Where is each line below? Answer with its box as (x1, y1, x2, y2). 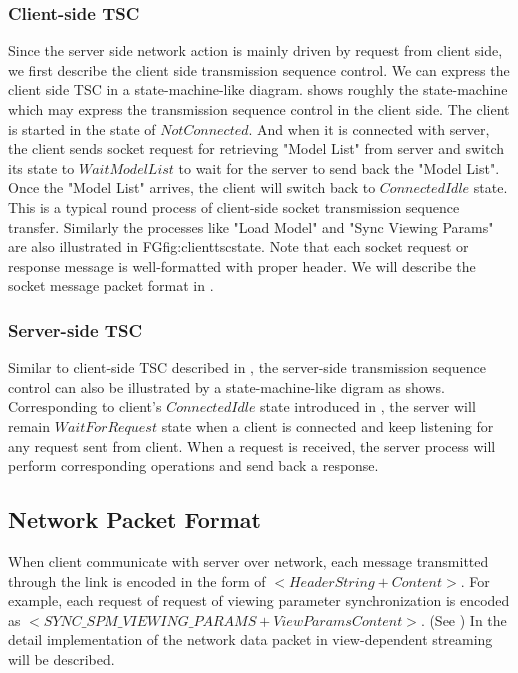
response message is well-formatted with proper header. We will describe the (8, 255, 476, 276)
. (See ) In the (420, 609, 507, 630)
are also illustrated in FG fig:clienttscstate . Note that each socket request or (8, 236, 469, 257)
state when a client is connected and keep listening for (161, 415, 494, 436)
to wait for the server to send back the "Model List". (178, 157, 500, 178)
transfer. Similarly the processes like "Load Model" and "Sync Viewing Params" (8, 216, 494, 237)
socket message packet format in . (8, 275, 214, 296)
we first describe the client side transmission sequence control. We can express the (8, 59, 510, 80)
